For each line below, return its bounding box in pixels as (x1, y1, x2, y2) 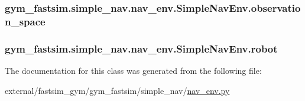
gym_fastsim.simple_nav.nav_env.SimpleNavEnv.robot (5, 41, 278, 56)
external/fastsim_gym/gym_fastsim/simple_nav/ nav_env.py (5, 84, 230, 96)
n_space (5, 14, 46, 28)
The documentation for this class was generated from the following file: (5, 64, 262, 76)
